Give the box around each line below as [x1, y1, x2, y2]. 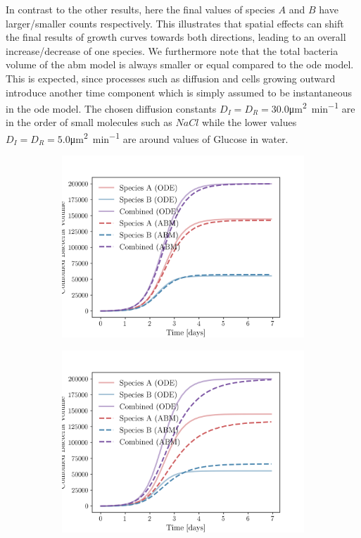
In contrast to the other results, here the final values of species [6, 2, 275, 16]
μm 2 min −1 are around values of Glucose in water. [70, 130, 289, 146]
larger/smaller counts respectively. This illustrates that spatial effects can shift [6, 15, 344, 30]
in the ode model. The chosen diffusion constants [6, 101, 217, 115]
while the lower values [201, 115, 297, 130]
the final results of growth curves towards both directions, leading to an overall [6, 30, 346, 44]
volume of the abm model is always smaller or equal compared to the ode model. [6, 57, 354, 72]
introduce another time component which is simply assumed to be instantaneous [6, 85, 353, 99]
